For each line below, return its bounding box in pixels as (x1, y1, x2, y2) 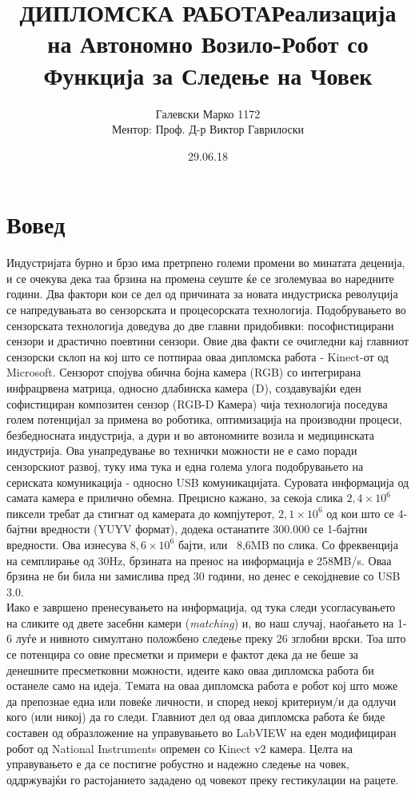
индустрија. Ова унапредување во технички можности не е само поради (6, 442, 357, 459)
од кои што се (326, 504, 394, 521)
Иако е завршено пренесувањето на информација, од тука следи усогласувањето (6, 599, 396, 616)
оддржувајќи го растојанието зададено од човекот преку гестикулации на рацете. (6, 771, 399, 787)
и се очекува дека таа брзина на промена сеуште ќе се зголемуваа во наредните (6, 269, 394, 286)
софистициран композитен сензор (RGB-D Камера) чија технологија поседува (6, 395, 388, 412)
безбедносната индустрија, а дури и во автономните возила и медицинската (6, 426, 374, 443)
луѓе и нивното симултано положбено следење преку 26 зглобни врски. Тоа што (15, 630, 406, 647)
